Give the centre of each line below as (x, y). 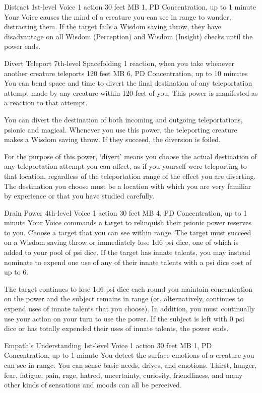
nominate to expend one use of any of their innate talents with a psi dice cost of (128, 262)
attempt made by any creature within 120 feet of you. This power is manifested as (131, 92)
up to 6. (16, 272)
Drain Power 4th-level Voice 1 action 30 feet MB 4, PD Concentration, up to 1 (126, 212)
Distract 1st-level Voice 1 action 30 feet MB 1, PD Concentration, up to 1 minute (130, 7)
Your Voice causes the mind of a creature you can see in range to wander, (118, 16)
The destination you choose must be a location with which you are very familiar (128, 186)
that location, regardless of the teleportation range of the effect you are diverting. (130, 176)
